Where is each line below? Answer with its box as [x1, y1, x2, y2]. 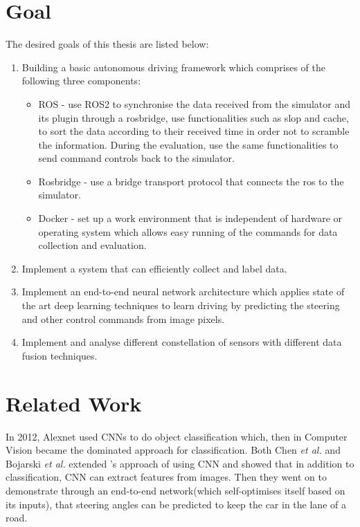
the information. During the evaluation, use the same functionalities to [38, 137, 339, 151]
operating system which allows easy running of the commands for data [38, 224, 338, 239]
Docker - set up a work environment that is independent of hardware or [38, 211, 343, 225]
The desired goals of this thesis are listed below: [6, 37, 209, 51]
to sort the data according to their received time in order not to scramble [38, 124, 350, 138]
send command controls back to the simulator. [38, 151, 235, 165]
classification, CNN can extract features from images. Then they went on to [6, 470, 327, 484]
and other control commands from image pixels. [21, 311, 225, 326]
